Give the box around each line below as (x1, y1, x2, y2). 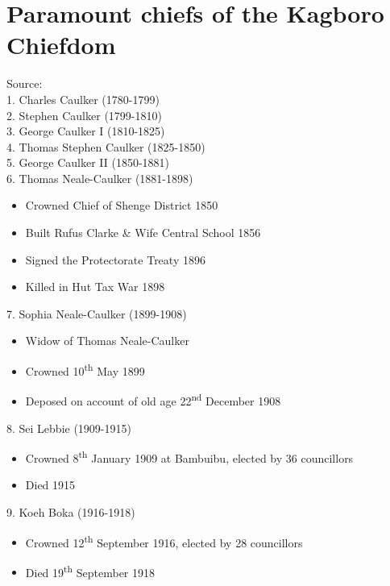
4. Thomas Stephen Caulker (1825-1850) (6, 138, 205, 155)
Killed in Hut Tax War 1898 (25, 278, 165, 295)
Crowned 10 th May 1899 (25, 360, 145, 379)
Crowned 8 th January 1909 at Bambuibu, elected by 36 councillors (25, 447, 354, 466)
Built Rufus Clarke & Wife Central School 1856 (25, 224, 261, 241)
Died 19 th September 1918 (25, 561, 155, 580)
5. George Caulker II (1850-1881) (6, 154, 169, 171)
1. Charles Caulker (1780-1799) (6, 90, 160, 107)
